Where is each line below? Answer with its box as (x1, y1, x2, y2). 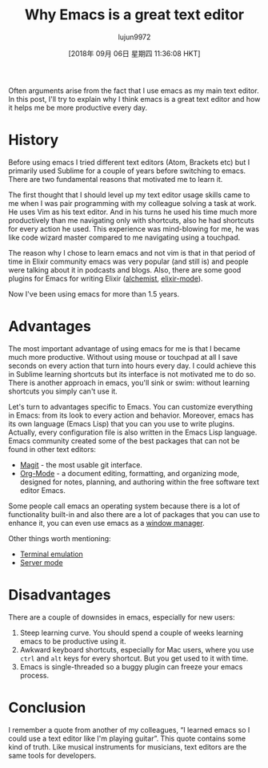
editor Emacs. (19, 485, 66, 495)
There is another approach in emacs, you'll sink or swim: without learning (8, 378, 250, 387)
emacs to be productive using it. (19, 636, 126, 646)
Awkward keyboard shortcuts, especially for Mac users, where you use (19, 645, 254, 654)
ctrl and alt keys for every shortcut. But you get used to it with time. (19, 653, 249, 663)
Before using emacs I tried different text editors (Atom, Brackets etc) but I (8, 157, 250, 167)
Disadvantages (8, 586, 111, 604)
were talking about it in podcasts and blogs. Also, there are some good (8, 265, 242, 274)
